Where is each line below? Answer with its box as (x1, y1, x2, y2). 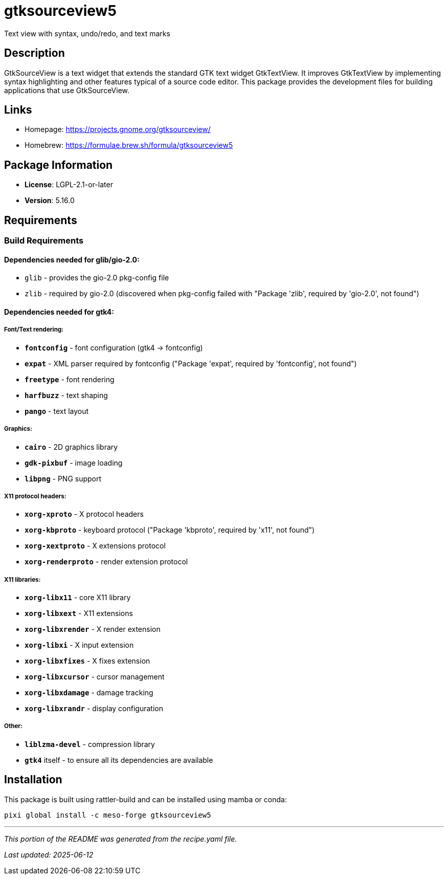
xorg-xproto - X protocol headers (25, 510, 144, 519)
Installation (4, 773, 62, 786)
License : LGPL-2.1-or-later (25, 180, 113, 189)
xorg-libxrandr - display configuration (25, 704, 163, 713)
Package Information (4, 158, 113, 171)
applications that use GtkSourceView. (4, 85, 130, 95)
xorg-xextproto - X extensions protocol (25, 541, 166, 551)
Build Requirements (4, 235, 84, 246)
